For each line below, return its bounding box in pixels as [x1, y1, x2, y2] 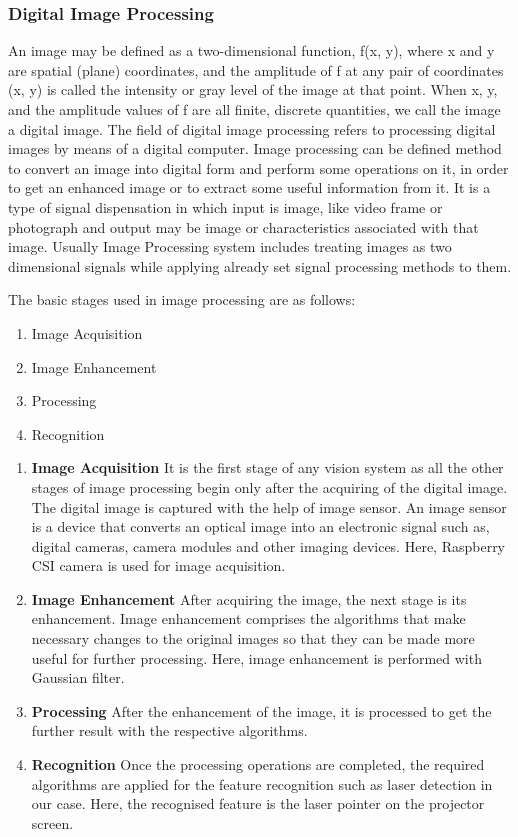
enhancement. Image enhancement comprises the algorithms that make [31, 608, 466, 629]
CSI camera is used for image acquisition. [31, 555, 286, 576]
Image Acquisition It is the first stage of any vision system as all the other [31, 457, 504, 478]
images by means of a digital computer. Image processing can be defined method [8, 138, 502, 159]
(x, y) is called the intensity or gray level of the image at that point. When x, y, [8, 79, 498, 100]
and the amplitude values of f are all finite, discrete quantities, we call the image [8, 99, 501, 119]
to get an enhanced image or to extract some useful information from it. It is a [8, 177, 491, 198]
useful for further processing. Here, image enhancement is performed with [31, 647, 482, 668]
